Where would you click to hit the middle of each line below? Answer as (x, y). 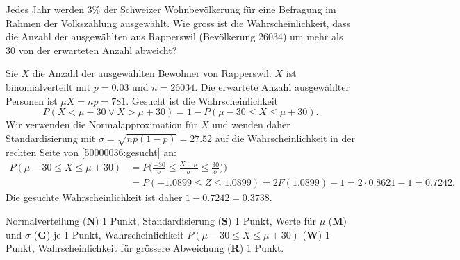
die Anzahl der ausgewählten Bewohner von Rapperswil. (152, 73)
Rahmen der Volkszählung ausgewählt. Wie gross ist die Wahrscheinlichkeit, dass (178, 23)
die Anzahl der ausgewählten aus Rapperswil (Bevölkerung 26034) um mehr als (174, 36)
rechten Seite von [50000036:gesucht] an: (91, 151)
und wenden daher (251, 124)
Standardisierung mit (51, 138)
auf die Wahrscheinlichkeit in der (285, 138)
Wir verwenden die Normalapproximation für (102, 124)
